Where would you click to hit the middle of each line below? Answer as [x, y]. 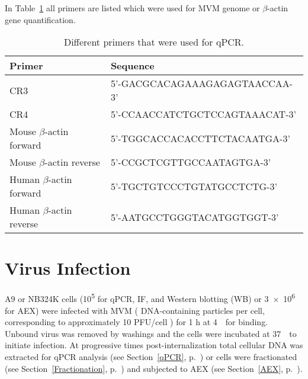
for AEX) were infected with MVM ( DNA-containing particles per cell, [135, 310]
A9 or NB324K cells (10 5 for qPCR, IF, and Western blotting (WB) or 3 [137, 298]
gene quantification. [40, 19]
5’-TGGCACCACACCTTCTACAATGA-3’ [200, 138]
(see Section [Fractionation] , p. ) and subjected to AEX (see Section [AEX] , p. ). [154, 368]
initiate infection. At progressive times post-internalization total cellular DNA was [154, 345]
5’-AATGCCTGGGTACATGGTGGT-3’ [195, 217]
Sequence [132, 66]
